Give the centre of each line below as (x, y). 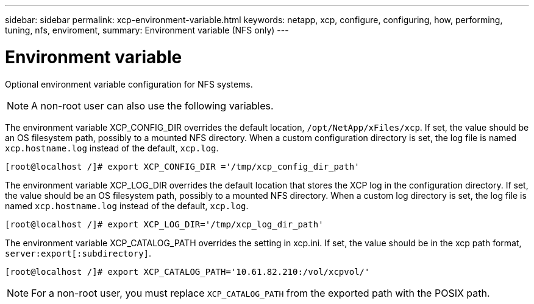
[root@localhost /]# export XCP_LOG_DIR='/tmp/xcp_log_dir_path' (164, 224)
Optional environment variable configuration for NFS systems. (129, 84)
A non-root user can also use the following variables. (152, 105)
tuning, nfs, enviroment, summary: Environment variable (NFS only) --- (147, 30)
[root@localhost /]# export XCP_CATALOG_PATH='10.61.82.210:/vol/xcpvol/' (187, 271)
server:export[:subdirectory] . (78, 253)
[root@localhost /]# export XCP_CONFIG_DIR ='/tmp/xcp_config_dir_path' (182, 166)
